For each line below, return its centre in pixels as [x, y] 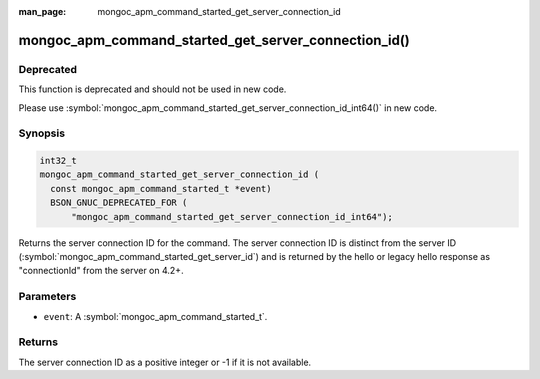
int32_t [58, 161]
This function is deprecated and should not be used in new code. [152, 89]
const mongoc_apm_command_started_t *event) [161, 188]
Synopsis [41, 133]
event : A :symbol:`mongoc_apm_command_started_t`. [155, 316]
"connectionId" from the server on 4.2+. [101, 271]
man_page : [42, 11]
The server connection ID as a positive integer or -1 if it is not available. [165, 362]
